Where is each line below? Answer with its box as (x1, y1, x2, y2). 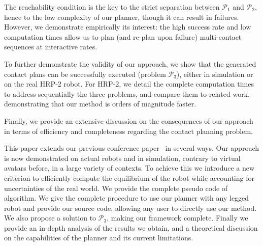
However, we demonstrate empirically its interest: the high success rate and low (4, 21, 251, 32)
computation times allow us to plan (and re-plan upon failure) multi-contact (4, 31, 242, 42)
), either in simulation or (176, 68, 253, 79)
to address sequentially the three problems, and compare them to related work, (4, 88, 250, 99)
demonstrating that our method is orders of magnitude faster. (4, 98, 196, 109)
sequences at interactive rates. (4, 41, 97, 52)
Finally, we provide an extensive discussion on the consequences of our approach (4, 115, 253, 126)
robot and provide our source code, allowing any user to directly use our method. (4, 202, 257, 213)
